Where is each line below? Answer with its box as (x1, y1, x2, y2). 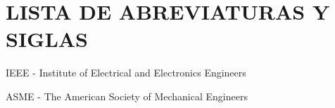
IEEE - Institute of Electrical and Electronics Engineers (6, 65, 246, 80)
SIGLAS (6, 25, 89, 53)
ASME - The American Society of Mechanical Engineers (6, 88, 248, 103)
